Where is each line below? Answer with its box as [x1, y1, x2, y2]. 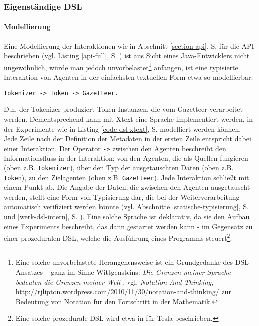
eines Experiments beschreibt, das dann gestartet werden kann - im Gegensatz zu [4, 221, 253, 231]
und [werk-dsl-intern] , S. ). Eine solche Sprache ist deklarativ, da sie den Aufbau [4, 211, 250, 222]
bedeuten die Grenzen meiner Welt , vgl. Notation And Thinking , [15, 276, 214, 287]
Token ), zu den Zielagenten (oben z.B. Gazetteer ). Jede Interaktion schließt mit [4, 172, 249, 182]
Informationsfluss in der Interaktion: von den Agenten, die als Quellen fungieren [4, 153, 248, 163]
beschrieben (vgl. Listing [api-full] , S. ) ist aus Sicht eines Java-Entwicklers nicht [4, 50, 250, 61]
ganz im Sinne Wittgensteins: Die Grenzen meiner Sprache [51, 267, 231, 277]
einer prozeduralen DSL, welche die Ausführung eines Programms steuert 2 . [4, 231, 232, 243]
